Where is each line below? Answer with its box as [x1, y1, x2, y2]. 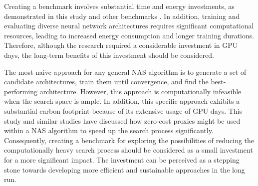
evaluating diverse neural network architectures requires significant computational [4, 20, 254, 31]
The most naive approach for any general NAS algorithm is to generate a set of [4, 66, 247, 77]
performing [4, 86, 37, 96]
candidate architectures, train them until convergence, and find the [4, 76, 209, 87]
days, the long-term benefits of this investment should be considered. [4, 49, 214, 60]
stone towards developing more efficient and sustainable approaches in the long [4, 164, 245, 175]
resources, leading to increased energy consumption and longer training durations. [4, 30, 255, 40]
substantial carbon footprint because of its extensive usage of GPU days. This [4, 105, 243, 116]
